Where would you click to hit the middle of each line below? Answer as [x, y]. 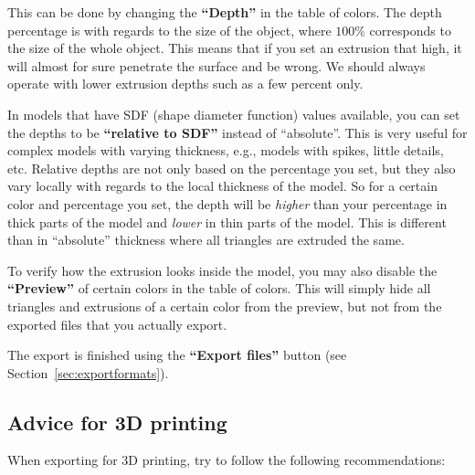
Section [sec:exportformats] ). [88, 372]
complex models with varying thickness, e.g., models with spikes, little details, [226, 150]
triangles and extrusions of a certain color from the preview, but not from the [225, 306]
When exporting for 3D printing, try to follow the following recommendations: [227, 460]
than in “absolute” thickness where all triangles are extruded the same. [206, 240]
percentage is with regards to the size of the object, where [169, 30]
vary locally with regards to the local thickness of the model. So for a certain [222, 186]
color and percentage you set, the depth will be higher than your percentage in [227, 203]
